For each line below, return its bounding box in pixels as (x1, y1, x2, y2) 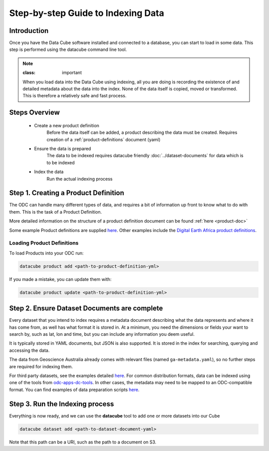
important (62, 70, 82, 76)
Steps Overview (9, 108, 60, 117)
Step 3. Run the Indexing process (9, 400, 114, 408)
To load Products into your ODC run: (9, 250, 84, 256)
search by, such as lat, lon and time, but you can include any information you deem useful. (9, 331, 195, 337)
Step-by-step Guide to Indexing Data (9, 7, 164, 18)
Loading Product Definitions (9, 239, 79, 246)
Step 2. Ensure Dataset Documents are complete (9, 304, 163, 313)
